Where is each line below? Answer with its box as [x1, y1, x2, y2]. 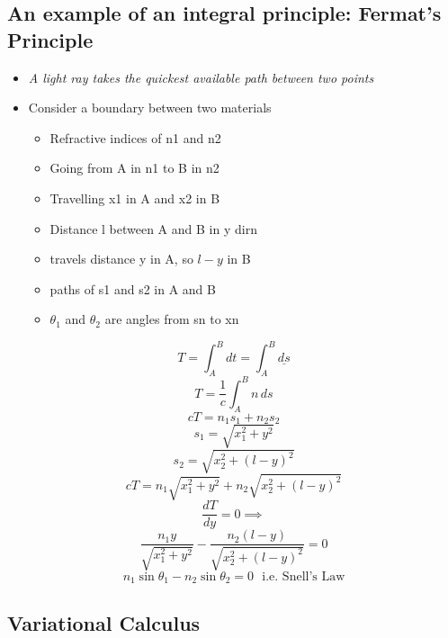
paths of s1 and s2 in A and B [49, 279, 216, 298]
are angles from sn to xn [104, 310, 239, 328]
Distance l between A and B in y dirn [49, 219, 257, 238]
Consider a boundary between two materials [28, 98, 272, 117]
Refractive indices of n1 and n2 [49, 128, 221, 147]
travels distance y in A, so [49, 249, 193, 268]
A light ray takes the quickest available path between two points [28, 67, 374, 86]
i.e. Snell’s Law [262, 570, 345, 583]
